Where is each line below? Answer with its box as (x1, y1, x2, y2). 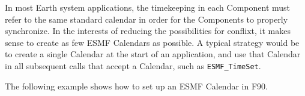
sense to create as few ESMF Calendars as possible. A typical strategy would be (5, 36, 300, 48)
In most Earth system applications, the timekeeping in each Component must (5, 1, 291, 13)
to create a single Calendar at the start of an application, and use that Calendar (5, 48, 301, 60)
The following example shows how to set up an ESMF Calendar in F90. (5, 79, 268, 92)
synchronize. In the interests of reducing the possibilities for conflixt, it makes (5, 24, 291, 37)
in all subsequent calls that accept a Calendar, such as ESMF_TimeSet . (5, 59, 261, 72)
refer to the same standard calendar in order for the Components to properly (5, 13, 288, 25)
